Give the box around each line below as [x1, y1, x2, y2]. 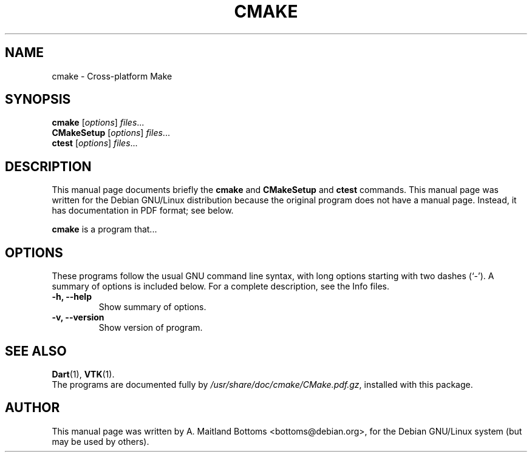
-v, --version [52, 312, 104, 323]
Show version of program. [98, 322, 203, 333]
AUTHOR [5, 400, 60, 416]
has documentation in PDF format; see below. [52, 205, 234, 216]
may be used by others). [52, 436, 149, 447]
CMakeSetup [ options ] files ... [52, 127, 170, 138]
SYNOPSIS [5, 92, 71, 107]
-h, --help [52, 291, 92, 302]
